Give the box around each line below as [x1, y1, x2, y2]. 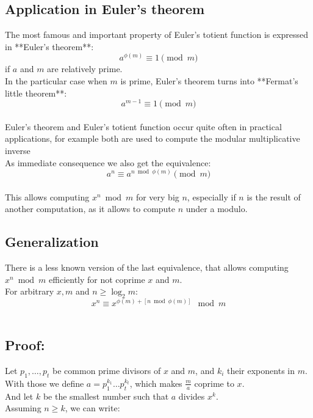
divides [178, 389, 205, 402]
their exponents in [227, 364, 295, 377]
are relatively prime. [47, 62, 123, 75]
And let [5, 389, 34, 402]
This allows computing [5, 190, 90, 203]
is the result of [246, 190, 301, 203]
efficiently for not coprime [49, 273, 145, 285]
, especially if [187, 190, 236, 203]
